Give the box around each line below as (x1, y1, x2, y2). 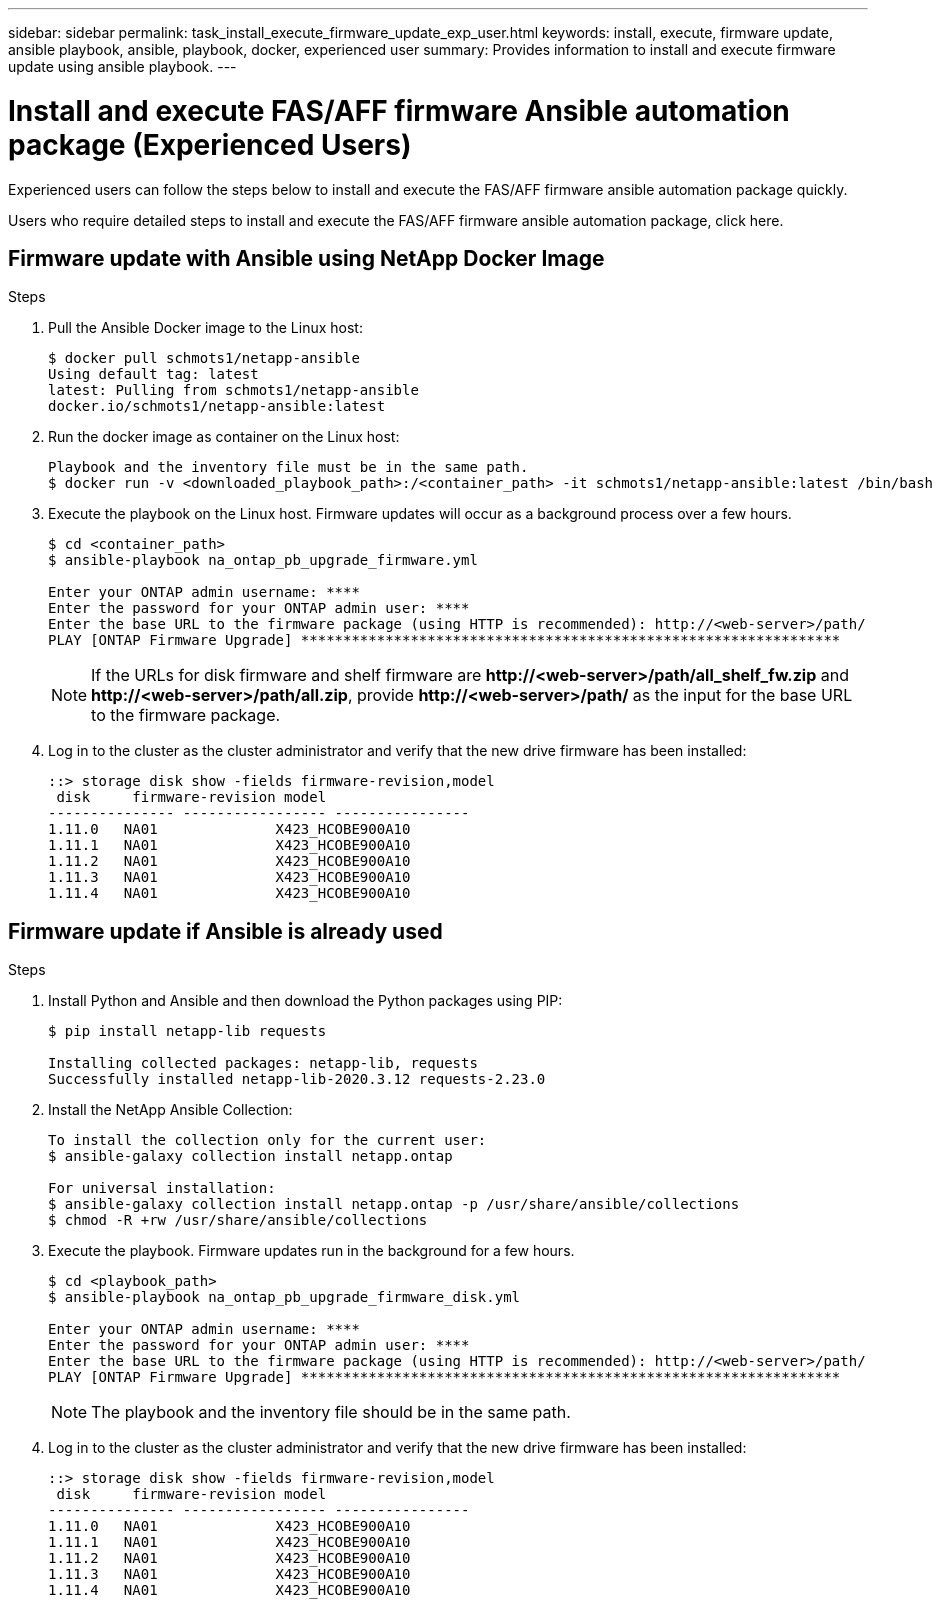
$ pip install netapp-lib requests (48, 1023, 327, 1040)
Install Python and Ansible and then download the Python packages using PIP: (48, 992, 563, 1010)
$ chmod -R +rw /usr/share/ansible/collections (48, 1212, 428, 1229)
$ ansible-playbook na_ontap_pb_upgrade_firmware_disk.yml (48, 1289, 521, 1306)
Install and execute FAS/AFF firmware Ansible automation (8, 93, 790, 128)
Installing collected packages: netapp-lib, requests (48, 1055, 478, 1072)
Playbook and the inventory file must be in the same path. (48, 459, 529, 476)
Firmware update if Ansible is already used (8, 918, 443, 944)
